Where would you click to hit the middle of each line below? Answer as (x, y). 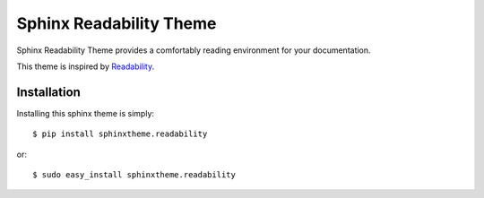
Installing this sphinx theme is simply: (86, 113)
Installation (48, 92)
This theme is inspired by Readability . (86, 66)
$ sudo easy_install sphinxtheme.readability (134, 175)
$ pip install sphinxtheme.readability (120, 134)
